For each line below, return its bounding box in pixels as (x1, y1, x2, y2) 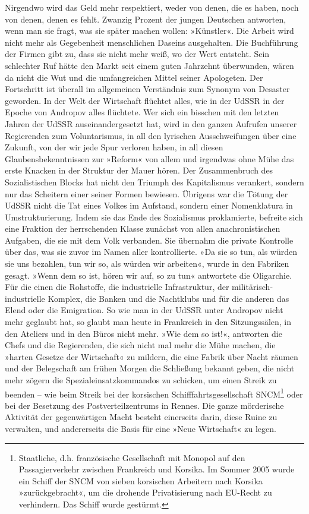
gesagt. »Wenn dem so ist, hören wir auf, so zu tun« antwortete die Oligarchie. (5, 269, 292, 281)
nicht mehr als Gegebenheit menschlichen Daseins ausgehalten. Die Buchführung (5, 36, 298, 48)
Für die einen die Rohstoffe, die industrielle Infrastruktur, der (5, 280, 229, 293)
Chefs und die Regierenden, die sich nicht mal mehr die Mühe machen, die (5, 339, 276, 351)
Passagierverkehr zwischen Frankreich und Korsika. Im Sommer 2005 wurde (18, 463, 295, 475)
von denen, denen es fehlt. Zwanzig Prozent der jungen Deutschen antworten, (5, 12, 286, 25)
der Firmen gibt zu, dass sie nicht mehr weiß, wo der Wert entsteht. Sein (5, 48, 270, 60)
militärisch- (232, 280, 273, 293)
